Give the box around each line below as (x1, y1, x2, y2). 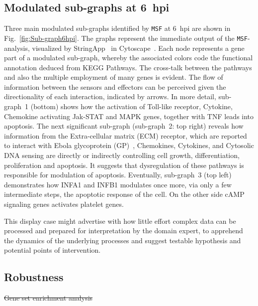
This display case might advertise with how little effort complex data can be (4, 215, 236, 226)
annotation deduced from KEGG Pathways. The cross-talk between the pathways (4, 62, 252, 72)
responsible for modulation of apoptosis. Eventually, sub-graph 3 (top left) (4, 169, 232, 180)
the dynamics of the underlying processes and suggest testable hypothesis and (4, 235, 241, 245)
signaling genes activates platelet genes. (4, 199, 124, 209)
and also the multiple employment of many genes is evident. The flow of (4, 72, 223, 82)
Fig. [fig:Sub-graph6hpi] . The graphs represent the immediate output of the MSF (4, 32, 248, 43)
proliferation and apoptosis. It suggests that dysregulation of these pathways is (4, 159, 244, 170)
